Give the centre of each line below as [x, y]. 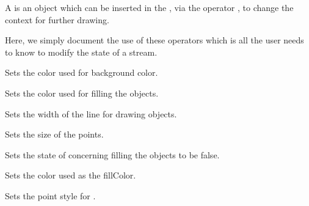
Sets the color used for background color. [82, 72]
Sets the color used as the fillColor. [71, 175]
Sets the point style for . [50, 195]
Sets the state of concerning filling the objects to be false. [112, 154]
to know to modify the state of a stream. [81, 52]
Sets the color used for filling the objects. [82, 93]
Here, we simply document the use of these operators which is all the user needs [154, 40]
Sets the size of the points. [54, 134]
